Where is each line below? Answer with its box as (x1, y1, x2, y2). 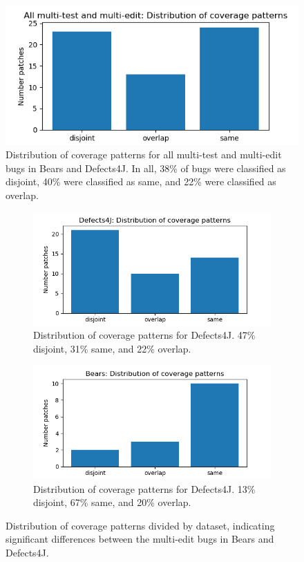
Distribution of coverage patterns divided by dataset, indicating (6, 518, 275, 532)
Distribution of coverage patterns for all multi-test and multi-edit (6, 147, 282, 162)
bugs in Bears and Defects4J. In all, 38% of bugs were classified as (6, 160, 286, 175)
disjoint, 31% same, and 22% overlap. (33, 341, 191, 356)
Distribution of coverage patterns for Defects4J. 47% (33, 328, 256, 342)
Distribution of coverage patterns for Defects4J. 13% (33, 481, 256, 496)
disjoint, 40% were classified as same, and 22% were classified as (6, 174, 276, 189)
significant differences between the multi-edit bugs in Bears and (6, 532, 274, 546)
